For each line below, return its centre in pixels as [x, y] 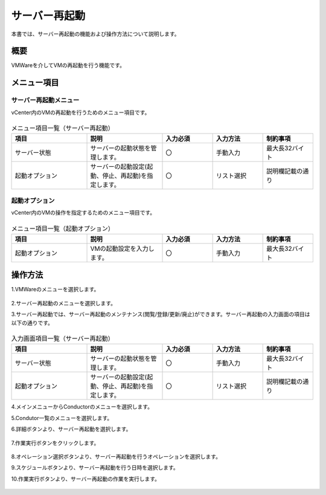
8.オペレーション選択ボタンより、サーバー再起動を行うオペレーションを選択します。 [116, 456]
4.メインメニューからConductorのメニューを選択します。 [82, 407]
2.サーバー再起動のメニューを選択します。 [64, 303]
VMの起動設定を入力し [122, 248]
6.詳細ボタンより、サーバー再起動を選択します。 [71, 429]
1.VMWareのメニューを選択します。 [55, 290]
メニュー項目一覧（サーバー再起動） [62, 128]
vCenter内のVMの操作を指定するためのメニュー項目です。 [83, 213]
